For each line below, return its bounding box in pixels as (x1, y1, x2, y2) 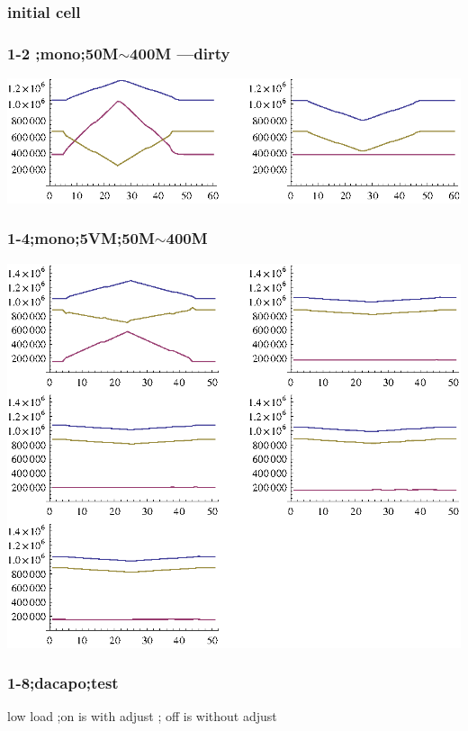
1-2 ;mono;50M (7, 41, 119, 64)
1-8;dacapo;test (7, 672, 119, 694)
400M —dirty (130, 41, 230, 64)
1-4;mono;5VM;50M (7, 227, 155, 249)
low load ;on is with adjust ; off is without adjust (7, 707, 277, 726)
